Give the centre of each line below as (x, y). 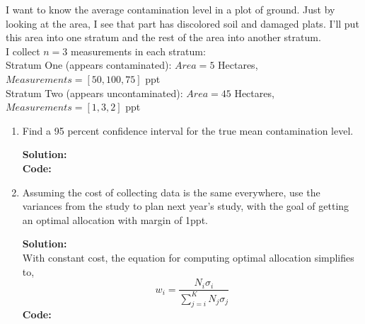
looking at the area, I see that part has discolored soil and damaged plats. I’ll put (182, 23)
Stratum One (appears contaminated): (89, 65)
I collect (23, 51)
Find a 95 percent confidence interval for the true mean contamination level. (188, 130)
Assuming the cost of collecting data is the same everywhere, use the (171, 192)
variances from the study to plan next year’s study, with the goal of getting (186, 206)
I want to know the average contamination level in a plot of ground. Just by (170, 9)
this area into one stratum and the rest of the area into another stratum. (163, 37)
